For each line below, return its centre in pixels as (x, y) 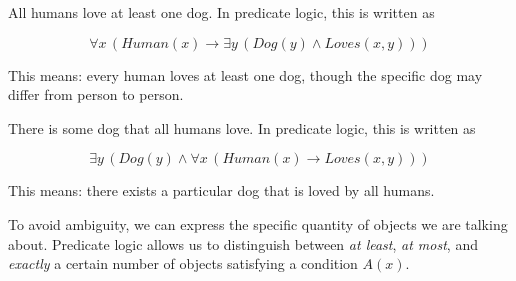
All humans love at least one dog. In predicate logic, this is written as (221, 12)
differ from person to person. (96, 94)
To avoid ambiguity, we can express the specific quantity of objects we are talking (258, 223)
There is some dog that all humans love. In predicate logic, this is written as (242, 127)
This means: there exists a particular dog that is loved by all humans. (221, 190)
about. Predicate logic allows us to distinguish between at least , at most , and (243, 243)
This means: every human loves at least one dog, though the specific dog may (245, 74)
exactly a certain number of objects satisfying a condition (183, 263)
